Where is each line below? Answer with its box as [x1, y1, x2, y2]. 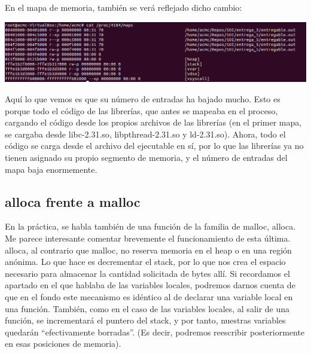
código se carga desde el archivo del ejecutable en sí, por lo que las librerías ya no [5, 139, 304, 152]
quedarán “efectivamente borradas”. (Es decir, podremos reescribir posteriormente [5, 325, 305, 338]
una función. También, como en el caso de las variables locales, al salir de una [5, 302, 290, 315]
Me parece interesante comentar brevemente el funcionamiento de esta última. [5, 232, 291, 245]
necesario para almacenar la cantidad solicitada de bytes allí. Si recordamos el [5, 267, 290, 279]
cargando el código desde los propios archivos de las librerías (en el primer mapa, [5, 116, 302, 129]
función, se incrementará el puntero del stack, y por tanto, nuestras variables [5, 314, 286, 326]
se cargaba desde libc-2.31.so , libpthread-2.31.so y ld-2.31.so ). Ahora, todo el [5, 127, 286, 140]
